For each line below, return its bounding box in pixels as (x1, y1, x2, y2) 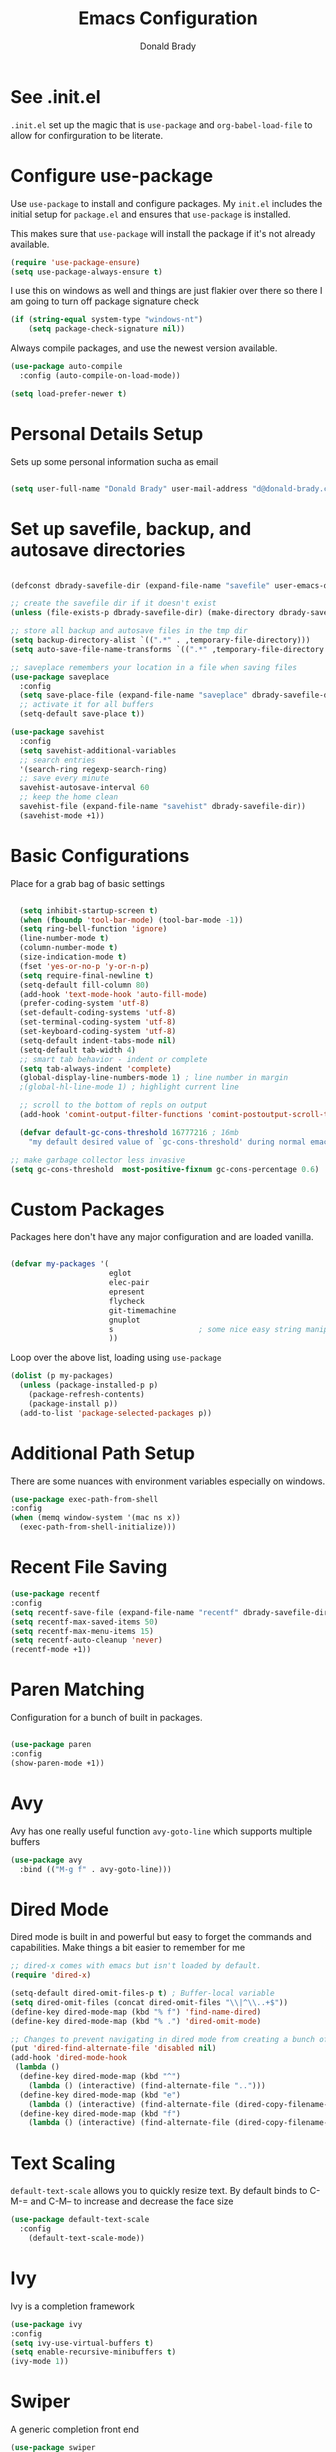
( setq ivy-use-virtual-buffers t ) (10, 2338, 155, 2348)
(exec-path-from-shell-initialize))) (19, 1522, 177, 1532)
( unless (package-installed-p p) (19, 1380, 159, 1391)
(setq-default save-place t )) (19, 709, 145, 719)
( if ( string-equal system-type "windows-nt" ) (10, 315, 203, 325)
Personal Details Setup (10, 422, 204, 445)
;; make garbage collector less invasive (10, 1155, 186, 1165)
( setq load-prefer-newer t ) (10, 388, 128, 399)
